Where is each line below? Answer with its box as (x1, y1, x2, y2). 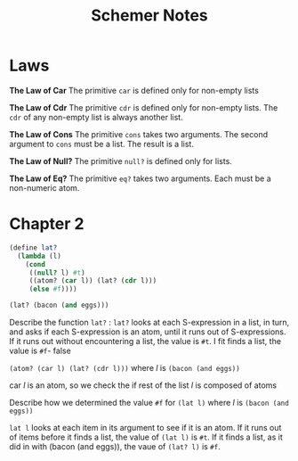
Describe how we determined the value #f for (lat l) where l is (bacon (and (9, 398, 289, 407)
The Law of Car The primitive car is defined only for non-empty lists (9, 85, 260, 95)
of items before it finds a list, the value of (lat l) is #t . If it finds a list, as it (9, 432, 283, 442)
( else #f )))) (28, 284, 77, 294)
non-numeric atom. (9, 182, 80, 193)
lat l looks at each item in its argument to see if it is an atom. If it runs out (9, 423, 282, 432)
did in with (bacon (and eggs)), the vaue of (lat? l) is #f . (9, 441, 221, 451)
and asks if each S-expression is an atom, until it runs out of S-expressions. (9, 326, 286, 337)
